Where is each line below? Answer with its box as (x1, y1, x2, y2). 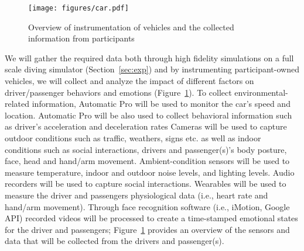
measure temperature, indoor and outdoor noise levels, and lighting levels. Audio (5, 166, 295, 178)
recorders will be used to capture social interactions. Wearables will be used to (5, 177, 286, 190)
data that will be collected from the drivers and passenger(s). (5, 235, 224, 247)
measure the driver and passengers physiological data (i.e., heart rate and (5, 189, 268, 201)
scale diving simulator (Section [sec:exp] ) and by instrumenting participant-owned (5, 63, 299, 75)
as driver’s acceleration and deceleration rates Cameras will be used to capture (5, 120, 287, 133)
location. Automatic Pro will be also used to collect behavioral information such (5, 109, 292, 121)
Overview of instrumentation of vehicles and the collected (28, 20, 234, 33)
